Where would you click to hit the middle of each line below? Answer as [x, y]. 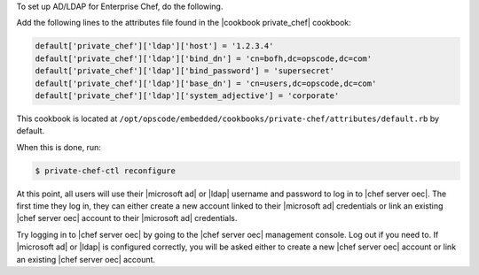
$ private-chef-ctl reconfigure [106, 171]
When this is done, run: [59, 147]
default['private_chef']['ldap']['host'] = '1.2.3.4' [154, 46]
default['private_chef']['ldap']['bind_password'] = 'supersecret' [185, 71]
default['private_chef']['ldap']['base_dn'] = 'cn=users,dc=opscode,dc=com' [206, 83]
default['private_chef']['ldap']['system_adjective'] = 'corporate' [187, 95]
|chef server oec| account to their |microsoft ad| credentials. [127, 218]
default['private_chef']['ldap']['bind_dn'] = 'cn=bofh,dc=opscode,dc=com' [204, 58]
